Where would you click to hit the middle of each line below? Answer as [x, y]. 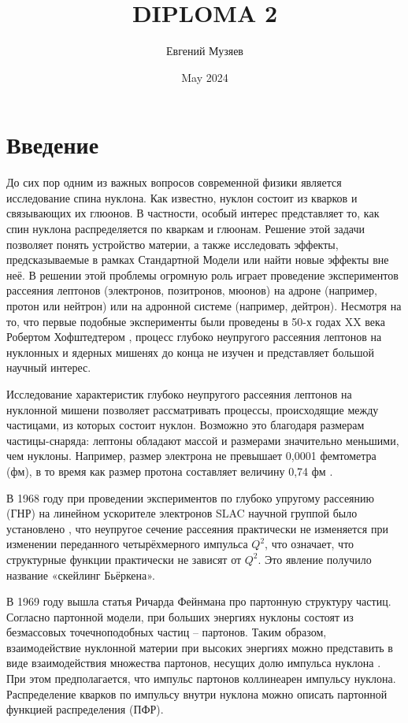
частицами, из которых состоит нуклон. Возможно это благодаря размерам [185, 425]
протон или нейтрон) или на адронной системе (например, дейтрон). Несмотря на [204, 306]
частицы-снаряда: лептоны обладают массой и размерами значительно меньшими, [203, 440]
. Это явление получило [315, 559]
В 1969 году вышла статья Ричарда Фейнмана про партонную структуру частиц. [199, 601]
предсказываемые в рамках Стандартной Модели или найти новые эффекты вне [198, 260]
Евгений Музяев [205, 51]
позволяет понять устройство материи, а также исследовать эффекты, [172, 244]
